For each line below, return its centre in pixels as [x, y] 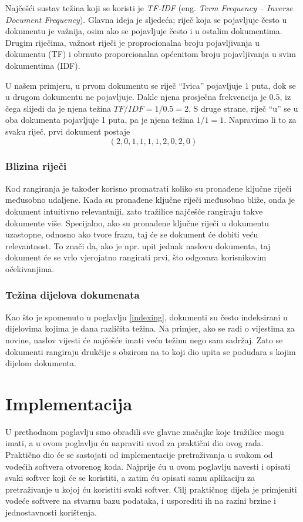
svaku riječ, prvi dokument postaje [68, 131]
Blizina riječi [36, 166]
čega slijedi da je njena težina [58, 108]
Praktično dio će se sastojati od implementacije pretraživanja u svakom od [139, 454]
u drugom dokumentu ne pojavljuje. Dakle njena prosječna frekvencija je [136, 97]
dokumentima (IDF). [43, 65]
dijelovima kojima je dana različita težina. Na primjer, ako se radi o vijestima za [150, 328]
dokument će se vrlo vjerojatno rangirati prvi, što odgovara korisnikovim [136, 257]
